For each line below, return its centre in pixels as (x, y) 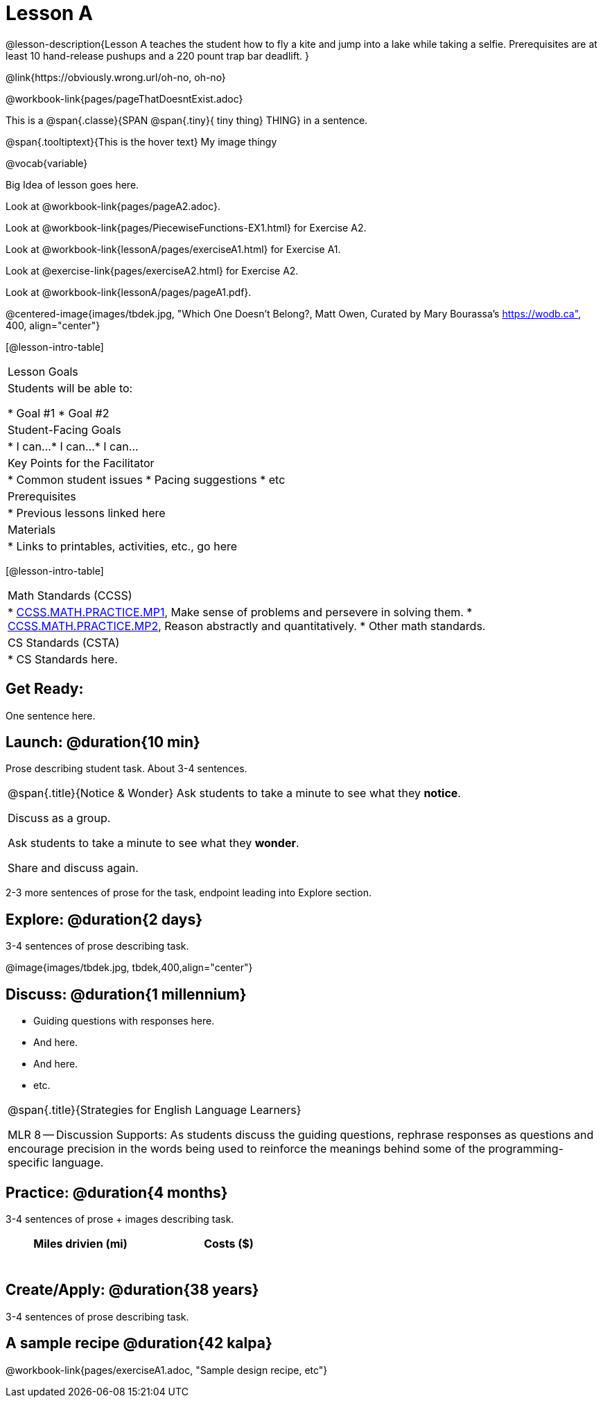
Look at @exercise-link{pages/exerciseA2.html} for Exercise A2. (152, 270)
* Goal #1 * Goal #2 (59, 413)
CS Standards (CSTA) (64, 642)
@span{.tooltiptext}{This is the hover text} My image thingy (141, 141)
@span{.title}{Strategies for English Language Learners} (155, 1110)
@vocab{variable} (47, 163)
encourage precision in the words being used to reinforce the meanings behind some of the (246, 1149)
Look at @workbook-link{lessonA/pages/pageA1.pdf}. (129, 292)
